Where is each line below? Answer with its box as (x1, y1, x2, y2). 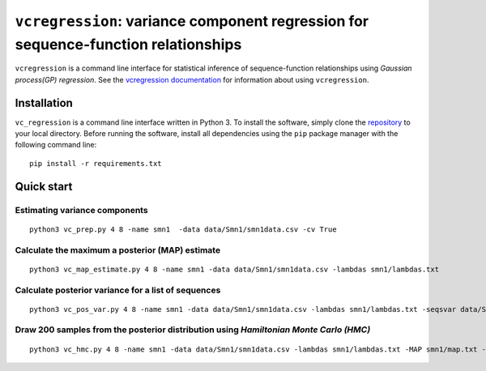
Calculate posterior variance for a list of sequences (15, 284, 221, 296)
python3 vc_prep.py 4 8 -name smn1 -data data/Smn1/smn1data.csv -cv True (29, 224, 337, 234)
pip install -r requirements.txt (29, 159, 162, 168)
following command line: (15, 140, 97, 150)
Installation (15, 96, 73, 109)
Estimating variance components (15, 204, 149, 215)
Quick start (15, 179, 73, 194)
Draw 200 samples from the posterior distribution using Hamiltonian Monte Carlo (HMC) (15, 324, 371, 335)
